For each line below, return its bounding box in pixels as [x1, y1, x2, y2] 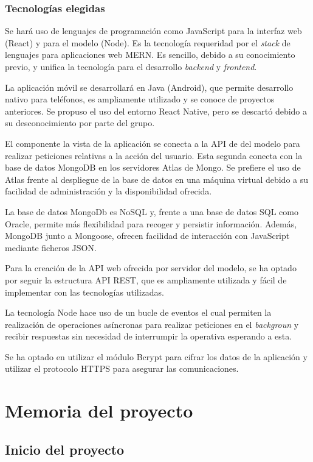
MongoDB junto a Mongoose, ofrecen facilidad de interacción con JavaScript [5, 229, 290, 242]
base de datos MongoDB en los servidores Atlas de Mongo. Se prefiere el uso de [5, 161, 301, 174]
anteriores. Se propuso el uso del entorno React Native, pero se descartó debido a [5, 104, 307, 117]
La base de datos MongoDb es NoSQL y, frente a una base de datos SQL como [5, 205, 298, 218]
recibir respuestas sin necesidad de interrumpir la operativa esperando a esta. [5, 330, 292, 343]
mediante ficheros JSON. [5, 241, 97, 254]
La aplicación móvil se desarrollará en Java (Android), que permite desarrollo [5, 80, 294, 93]
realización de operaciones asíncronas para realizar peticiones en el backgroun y [5, 318, 299, 330]
